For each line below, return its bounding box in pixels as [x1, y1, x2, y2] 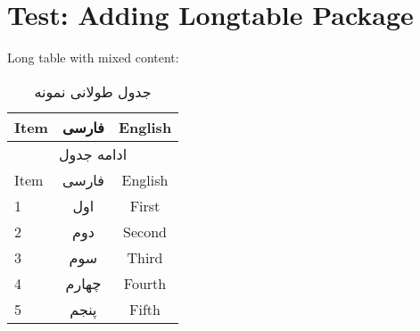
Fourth [123, 272, 167, 294]
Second [123, 220, 167, 242]
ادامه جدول [58, 143, 128, 164]
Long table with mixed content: [7, 48, 179, 67]
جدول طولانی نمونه [34, 80, 152, 102]
